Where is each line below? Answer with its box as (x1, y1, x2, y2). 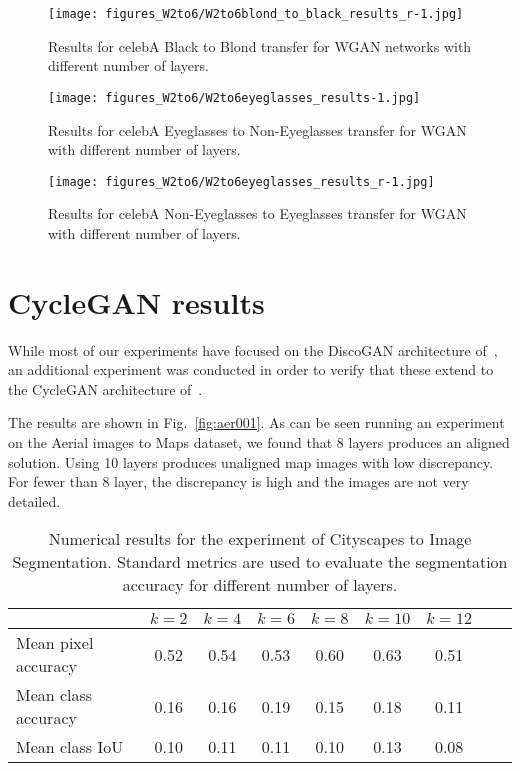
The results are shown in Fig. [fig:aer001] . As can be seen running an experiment (8, 412, 505, 433)
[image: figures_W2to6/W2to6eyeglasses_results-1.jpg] (48, 90, 421, 105)
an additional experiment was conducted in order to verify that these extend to (8, 359, 494, 380)
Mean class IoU (16, 735, 124, 759)
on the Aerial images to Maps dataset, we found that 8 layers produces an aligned (8, 432, 510, 453)
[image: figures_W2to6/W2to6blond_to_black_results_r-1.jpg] (48, 7, 464, 21)
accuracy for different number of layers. (122, 573, 398, 597)
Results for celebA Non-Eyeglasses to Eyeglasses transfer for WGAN (48, 203, 467, 224)
